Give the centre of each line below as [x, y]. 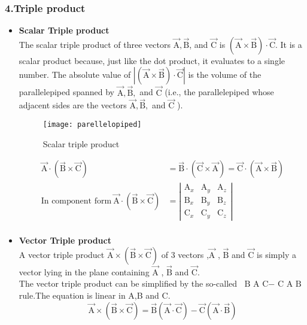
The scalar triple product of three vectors [95, 44]
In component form [76, 201]
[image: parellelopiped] [92, 125]
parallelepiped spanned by [67, 92]
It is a [291, 44]
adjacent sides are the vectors [73, 105]
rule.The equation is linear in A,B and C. [95, 295]
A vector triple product [62, 254]
